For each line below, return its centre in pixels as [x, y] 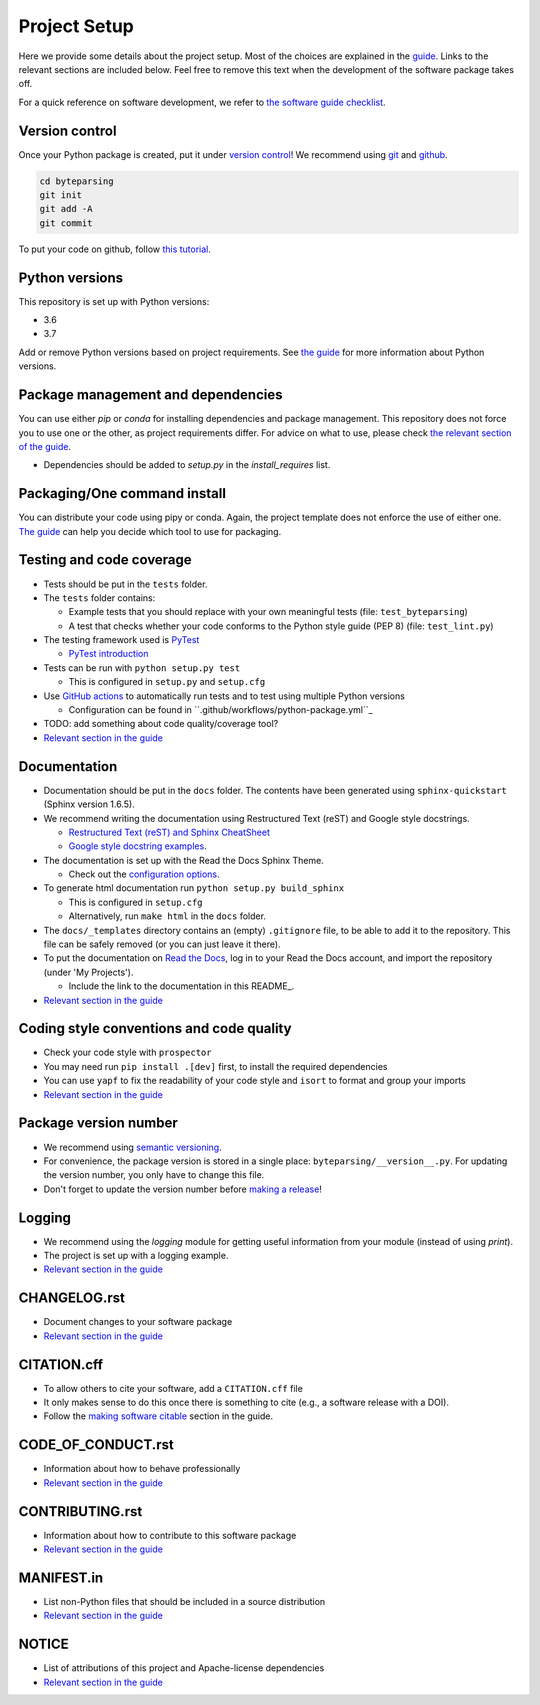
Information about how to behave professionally [142, 1469]
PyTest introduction [108, 654]
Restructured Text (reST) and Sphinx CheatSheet [169, 832]
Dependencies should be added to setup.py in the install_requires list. [187, 465]
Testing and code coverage [105, 560]
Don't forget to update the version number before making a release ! [182, 1189]
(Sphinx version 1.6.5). [89, 804]
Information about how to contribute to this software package [170, 1535]
